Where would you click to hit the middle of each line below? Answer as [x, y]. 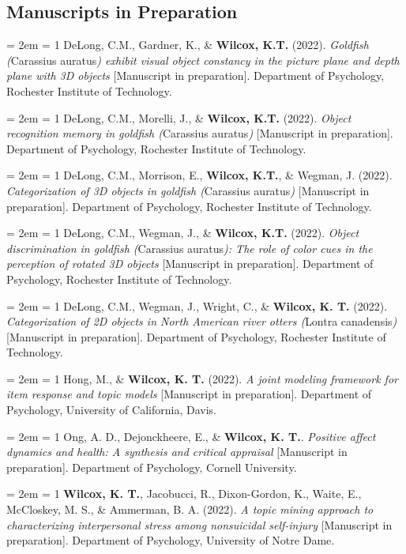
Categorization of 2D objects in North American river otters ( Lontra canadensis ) [202, 321]
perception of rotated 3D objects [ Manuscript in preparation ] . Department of [190, 264]
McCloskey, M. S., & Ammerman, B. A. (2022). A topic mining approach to [190, 509]
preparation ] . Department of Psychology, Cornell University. [152, 467]
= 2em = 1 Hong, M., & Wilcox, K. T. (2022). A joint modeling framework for [202, 378]
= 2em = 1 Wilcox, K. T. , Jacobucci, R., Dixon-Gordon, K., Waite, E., [184, 494]
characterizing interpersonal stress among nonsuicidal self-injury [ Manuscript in [199, 524]
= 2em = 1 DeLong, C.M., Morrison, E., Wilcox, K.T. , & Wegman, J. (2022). [199, 175]
